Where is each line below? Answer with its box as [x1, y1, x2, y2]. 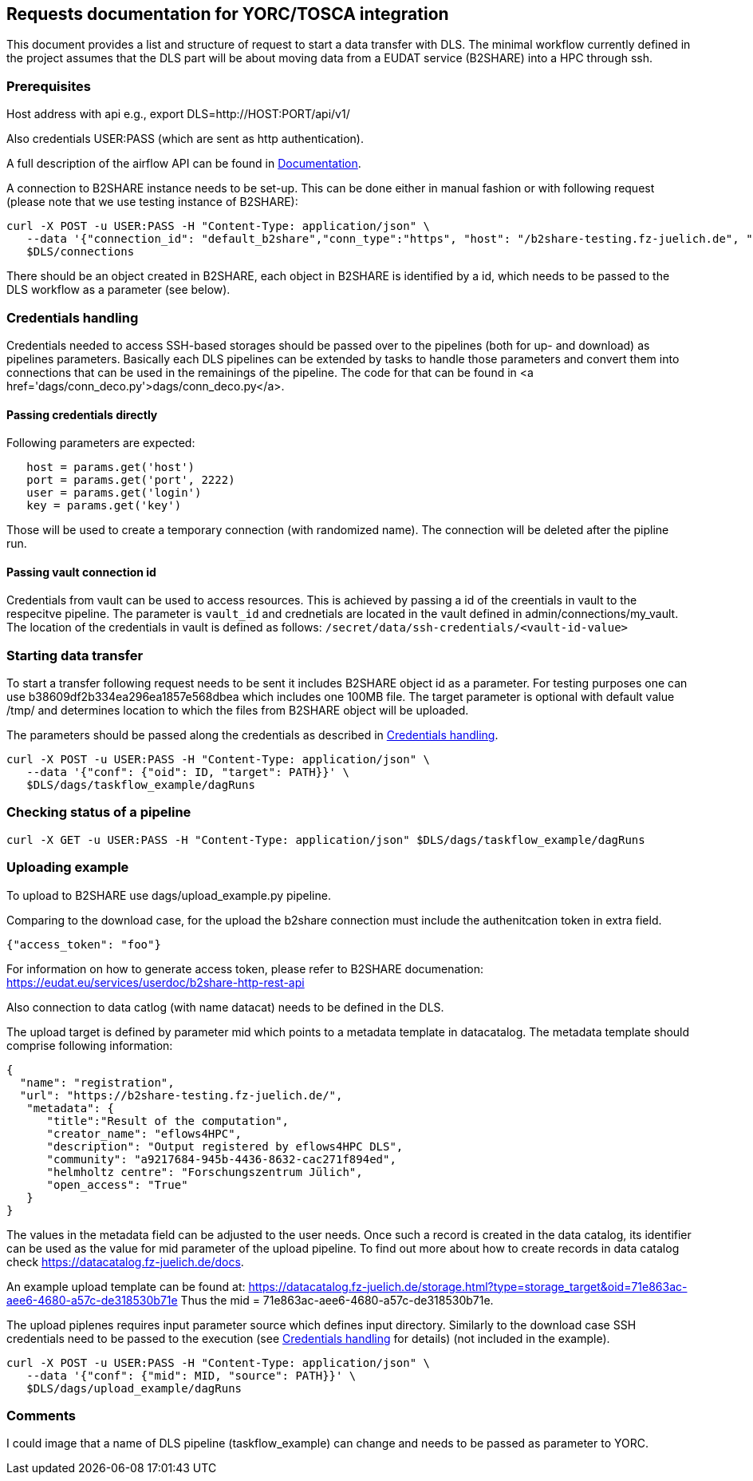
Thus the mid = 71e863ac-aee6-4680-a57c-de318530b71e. [180, 1293, 494, 1307]
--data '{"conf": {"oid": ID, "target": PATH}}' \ [26, 766, 349, 779]
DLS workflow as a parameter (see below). [6, 283, 231, 297]
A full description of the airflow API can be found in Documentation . [6, 156, 361, 171]
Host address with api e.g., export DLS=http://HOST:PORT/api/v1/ [6, 107, 350, 121]
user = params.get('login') [26, 486, 202, 500]
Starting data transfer [6, 647, 144, 663]
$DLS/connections [26, 245, 135, 259]
